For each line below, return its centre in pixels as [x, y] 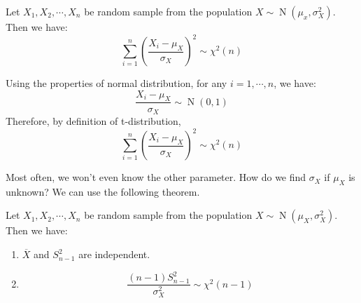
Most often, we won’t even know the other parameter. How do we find [156, 177]
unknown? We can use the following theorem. [103, 191]
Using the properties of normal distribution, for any [116, 83]
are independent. [114, 254]
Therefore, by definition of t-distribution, [93, 120]
